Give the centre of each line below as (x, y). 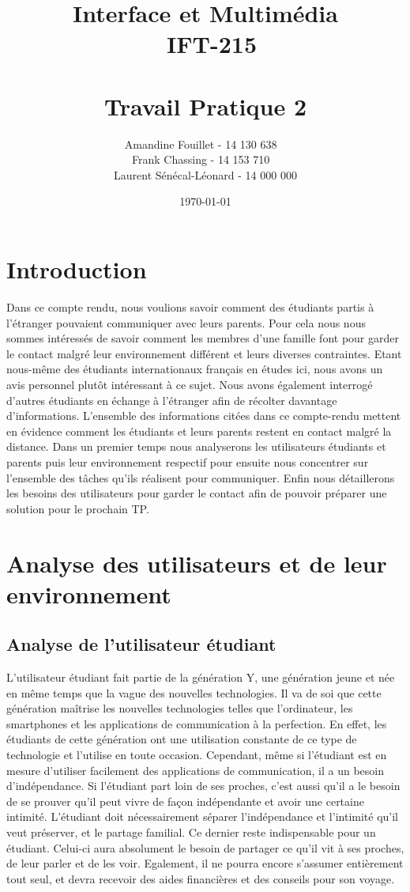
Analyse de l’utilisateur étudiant (141, 644)
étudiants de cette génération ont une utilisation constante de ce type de (182, 739)
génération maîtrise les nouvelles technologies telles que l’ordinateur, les (180, 708)
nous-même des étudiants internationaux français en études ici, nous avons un (195, 369)
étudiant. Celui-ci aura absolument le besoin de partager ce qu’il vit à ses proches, (205, 847)
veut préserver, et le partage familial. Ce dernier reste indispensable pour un (191, 832)
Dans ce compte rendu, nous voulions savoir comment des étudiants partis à (190, 307)
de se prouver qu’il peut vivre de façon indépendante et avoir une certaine (185, 801)
